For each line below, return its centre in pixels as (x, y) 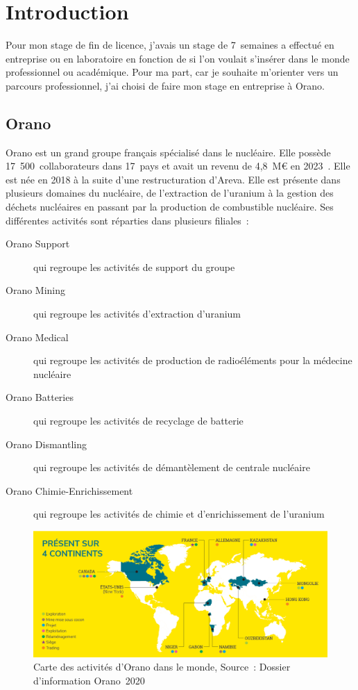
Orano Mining (36, 290)
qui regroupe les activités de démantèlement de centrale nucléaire (172, 467)
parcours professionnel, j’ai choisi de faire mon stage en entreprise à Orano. (165, 85)
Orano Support (38, 244)
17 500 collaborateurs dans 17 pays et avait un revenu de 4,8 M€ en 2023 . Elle (178, 166)
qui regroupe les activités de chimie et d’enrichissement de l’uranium (179, 514)
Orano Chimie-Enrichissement (69, 490)
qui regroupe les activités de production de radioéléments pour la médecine (193, 360)
